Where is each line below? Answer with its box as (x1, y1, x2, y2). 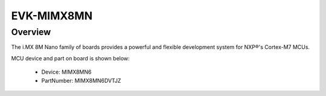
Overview (11, 27, 51, 37)
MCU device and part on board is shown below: (11, 54, 130, 62)
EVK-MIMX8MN (11, 9, 93, 22)
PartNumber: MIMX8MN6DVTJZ (41, 77, 121, 84)
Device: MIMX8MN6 (41, 68, 92, 75)
